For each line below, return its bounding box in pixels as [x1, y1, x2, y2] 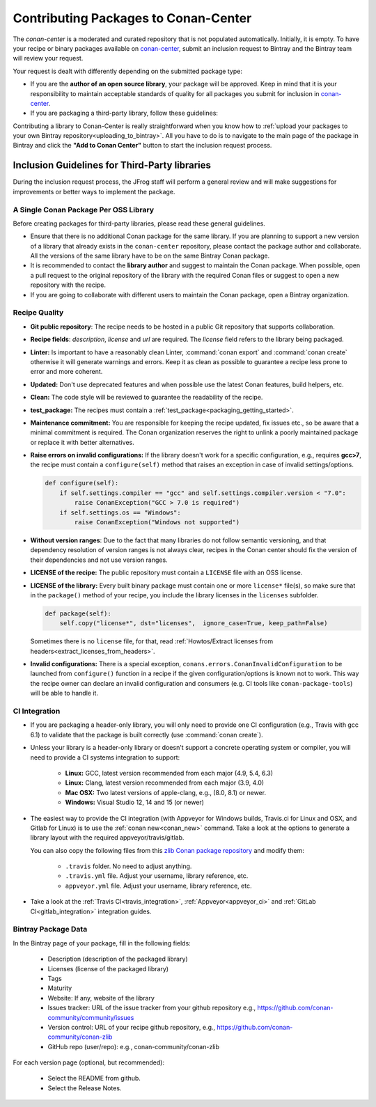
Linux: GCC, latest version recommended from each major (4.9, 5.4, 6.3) [65, 769, 274, 777]
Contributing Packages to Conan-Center [13, 10, 252, 26]
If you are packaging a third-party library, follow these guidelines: [30, 109, 219, 118]
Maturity [47, 984, 72, 992]
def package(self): [45, 609, 111, 618]
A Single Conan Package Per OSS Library [13, 205, 155, 214]
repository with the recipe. [30, 281, 107, 289]
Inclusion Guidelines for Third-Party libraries [13, 159, 212, 171]
